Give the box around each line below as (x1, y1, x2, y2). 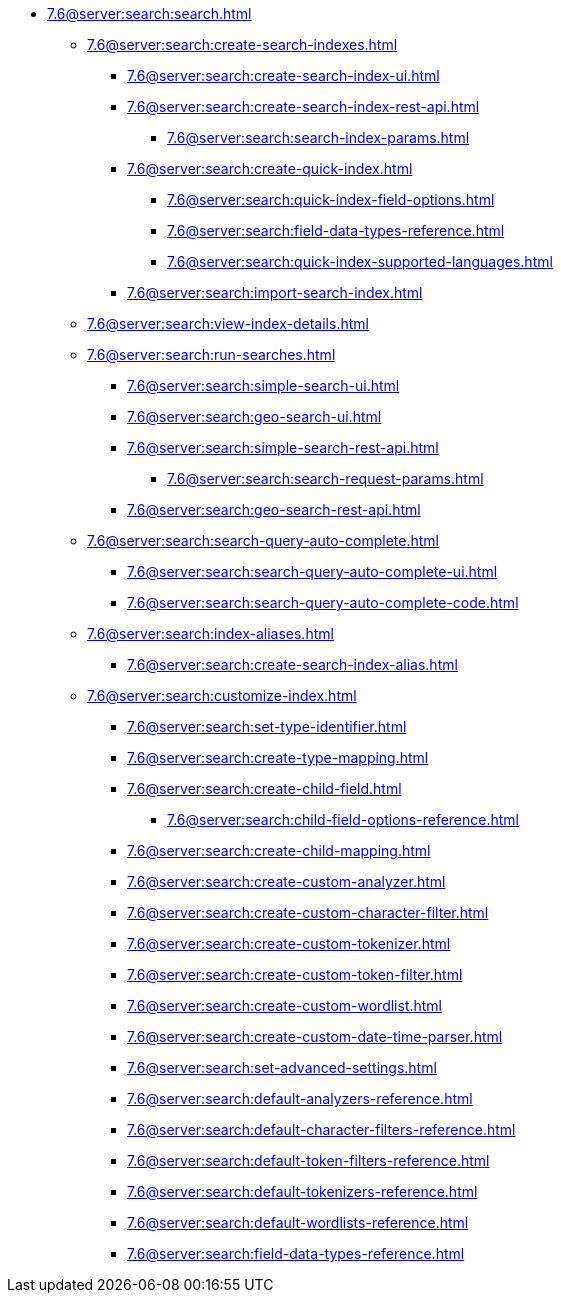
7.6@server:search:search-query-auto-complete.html (87, 532, 439, 549)
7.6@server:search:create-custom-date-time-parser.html (127, 1028, 503, 1045)
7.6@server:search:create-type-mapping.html (127, 749, 429, 766)
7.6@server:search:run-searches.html (87, 346, 336, 363)
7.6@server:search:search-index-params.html (167, 129, 470, 146)
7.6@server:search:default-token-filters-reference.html (127, 1152, 490, 1169)
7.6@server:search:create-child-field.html (127, 780, 402, 797)
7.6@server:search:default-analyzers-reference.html (127, 1090, 473, 1107)
